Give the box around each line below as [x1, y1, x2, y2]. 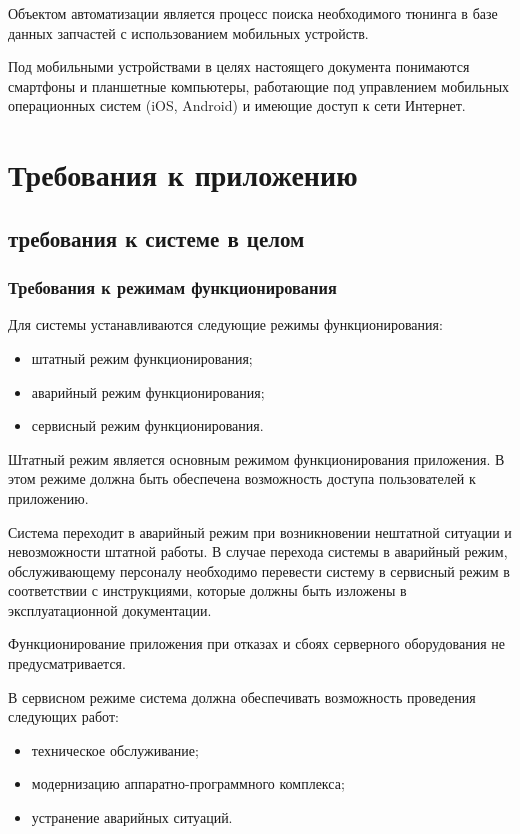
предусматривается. [8, 653, 126, 674]
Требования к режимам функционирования [8, 275, 337, 300]
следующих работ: [8, 706, 119, 727]
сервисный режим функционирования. [31, 415, 264, 436]
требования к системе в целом [8, 222, 305, 253]
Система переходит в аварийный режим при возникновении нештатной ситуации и [8, 521, 512, 542]
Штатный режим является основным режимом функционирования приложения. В [8, 448, 505, 469]
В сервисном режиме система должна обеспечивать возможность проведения [8, 686, 476, 707]
